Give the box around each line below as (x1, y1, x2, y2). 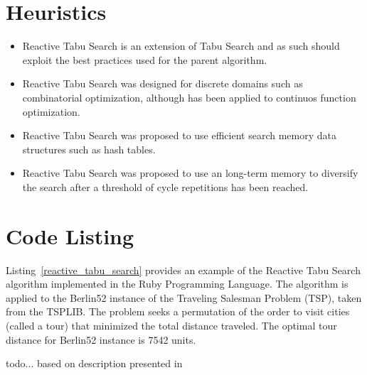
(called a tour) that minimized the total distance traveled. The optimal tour (6, 317, 337, 332)
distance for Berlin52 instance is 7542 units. (6, 332, 196, 347)
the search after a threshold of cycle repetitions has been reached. (22, 179, 309, 194)
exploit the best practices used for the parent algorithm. (22, 52, 267, 67)
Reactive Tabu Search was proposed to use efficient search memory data (22, 128, 336, 143)
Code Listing (6, 221, 134, 250)
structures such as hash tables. (22, 141, 156, 156)
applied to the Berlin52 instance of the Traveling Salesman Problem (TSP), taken (6, 290, 362, 305)
